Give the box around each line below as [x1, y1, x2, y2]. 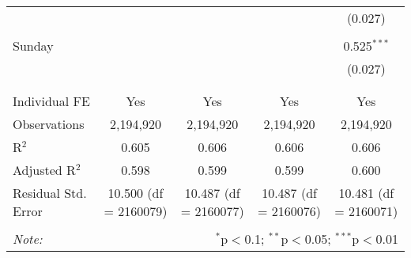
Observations [13, 115, 85, 133]
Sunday [13, 36, 54, 55]
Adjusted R [13, 161, 76, 179]
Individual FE [13, 92, 90, 110]
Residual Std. [13, 184, 87, 202]
